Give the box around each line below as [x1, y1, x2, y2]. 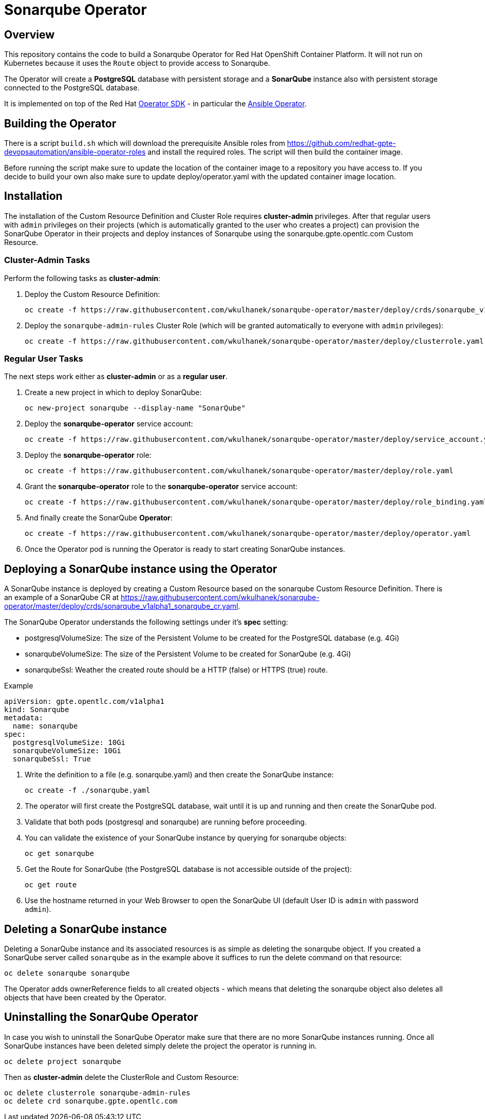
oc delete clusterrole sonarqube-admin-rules [4, 1088, 191, 1097]
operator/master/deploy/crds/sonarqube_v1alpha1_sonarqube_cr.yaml [4, 602, 238, 611]
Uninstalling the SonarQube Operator [4, 1011, 198, 1024]
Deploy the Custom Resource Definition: [25, 289, 160, 299]
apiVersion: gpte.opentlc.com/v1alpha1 [4, 697, 164, 706]
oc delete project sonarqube [4, 1057, 121, 1066]
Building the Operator [4, 117, 117, 130]
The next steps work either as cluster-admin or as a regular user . [4, 372, 228, 381]
